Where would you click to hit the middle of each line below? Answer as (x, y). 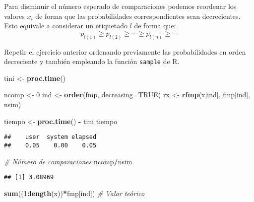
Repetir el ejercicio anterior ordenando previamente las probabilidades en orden (125, 51)
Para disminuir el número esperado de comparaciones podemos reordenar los (120, 6)
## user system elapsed (50, 137)
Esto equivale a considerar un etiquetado (66, 26)
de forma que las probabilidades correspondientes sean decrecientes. (138, 16)
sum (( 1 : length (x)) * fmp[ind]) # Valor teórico (74, 193)
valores (14, 16)
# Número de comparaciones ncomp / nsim (68, 161)
